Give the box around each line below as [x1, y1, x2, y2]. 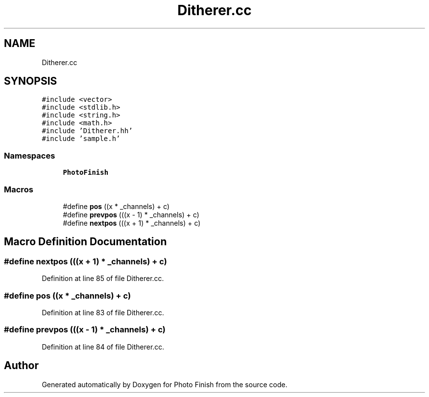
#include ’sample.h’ [42, 135, 120, 143]
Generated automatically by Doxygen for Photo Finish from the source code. [42, 380, 287, 389]
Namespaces [4, 150, 55, 161]
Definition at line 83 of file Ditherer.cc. [42, 308, 164, 317]
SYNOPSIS [4, 75, 57, 88]
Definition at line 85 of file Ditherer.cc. [42, 274, 164, 283]
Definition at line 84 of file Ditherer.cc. [42, 342, 165, 351]
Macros [4, 184, 33, 194]
